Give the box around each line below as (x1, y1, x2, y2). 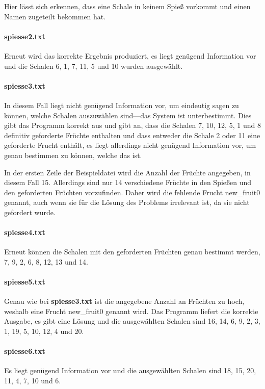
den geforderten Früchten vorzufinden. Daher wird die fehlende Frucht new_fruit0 (4, 187, 260, 197)
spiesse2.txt (4, 31, 45, 41)
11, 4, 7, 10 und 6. (4, 375, 61, 386)
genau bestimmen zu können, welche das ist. (4, 149, 142, 160)
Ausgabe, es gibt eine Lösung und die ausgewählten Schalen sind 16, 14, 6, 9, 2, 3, (4, 316, 260, 326)
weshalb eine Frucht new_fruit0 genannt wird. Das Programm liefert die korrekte (4, 305, 258, 316)
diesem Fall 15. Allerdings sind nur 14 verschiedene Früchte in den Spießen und (4, 177, 252, 188)
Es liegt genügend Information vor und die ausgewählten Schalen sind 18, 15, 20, (4, 365, 256, 376)
